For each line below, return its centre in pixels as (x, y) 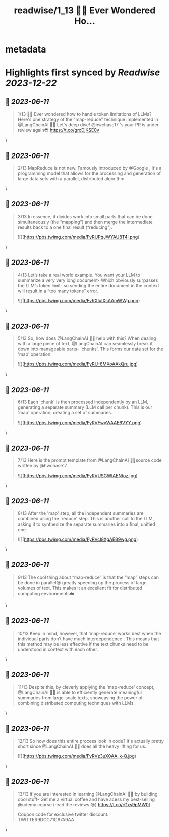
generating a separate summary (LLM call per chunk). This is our (85, 407)
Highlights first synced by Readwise (83, 72)
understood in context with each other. (58, 649)
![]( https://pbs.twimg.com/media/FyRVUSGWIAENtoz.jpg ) (77, 476)
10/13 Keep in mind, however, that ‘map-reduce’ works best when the (89, 633)
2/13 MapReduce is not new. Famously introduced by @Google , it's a (90, 168)
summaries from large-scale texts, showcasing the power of (80, 698)
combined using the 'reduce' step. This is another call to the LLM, (86, 518)
